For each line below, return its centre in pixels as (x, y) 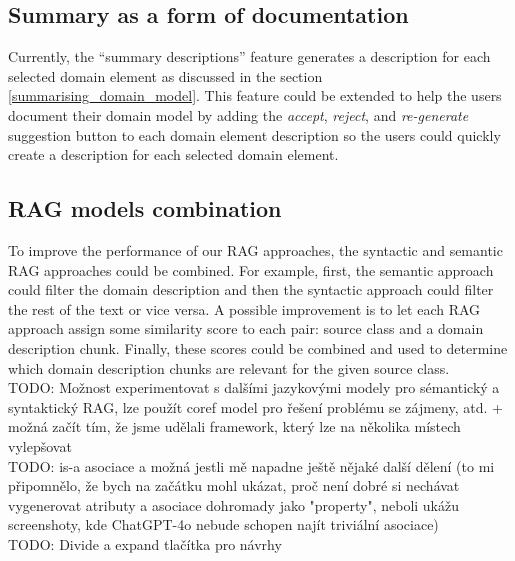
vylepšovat (40, 445)
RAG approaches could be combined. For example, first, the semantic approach (251, 269)
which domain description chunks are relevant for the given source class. (229, 367)
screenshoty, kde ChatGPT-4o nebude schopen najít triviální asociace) (223, 524)
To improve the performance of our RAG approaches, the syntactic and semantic (255, 249)
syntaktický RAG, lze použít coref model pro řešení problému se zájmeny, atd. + (255, 406)
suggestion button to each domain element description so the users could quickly (254, 134)
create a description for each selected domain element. (173, 154)
